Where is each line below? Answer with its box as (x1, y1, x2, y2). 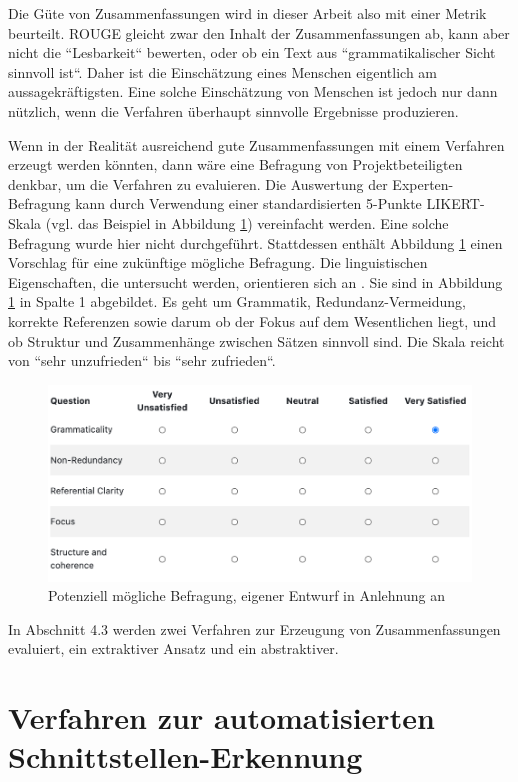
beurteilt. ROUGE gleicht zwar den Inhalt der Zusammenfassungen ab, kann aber (8, 22, 510, 43)
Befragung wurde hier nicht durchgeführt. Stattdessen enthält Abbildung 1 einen (8, 232, 503, 253)
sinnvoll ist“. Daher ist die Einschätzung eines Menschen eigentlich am (8, 61, 438, 82)
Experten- (392, 173, 454, 194)
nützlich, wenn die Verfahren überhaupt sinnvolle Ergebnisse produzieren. (8, 100, 459, 121)
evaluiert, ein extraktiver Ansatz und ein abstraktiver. (8, 638, 339, 659)
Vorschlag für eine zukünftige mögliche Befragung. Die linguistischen (8, 252, 428, 273)
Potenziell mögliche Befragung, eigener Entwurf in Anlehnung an (48, 585, 446, 606)
